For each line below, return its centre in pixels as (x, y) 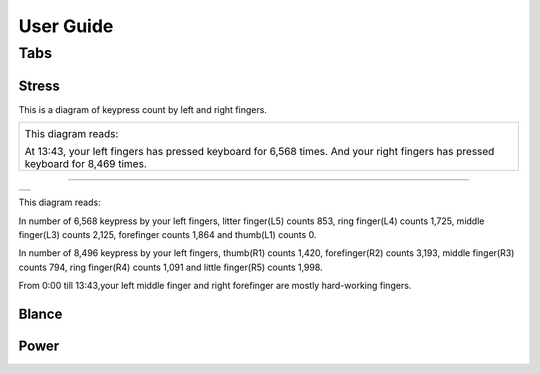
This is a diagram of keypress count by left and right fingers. (142, 109)
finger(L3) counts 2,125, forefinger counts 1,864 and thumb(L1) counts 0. (167, 234)
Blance (40, 313)
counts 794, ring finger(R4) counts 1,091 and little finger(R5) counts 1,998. (171, 267)
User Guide (66, 26)
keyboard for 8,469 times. (85, 164)
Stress (39, 85)
